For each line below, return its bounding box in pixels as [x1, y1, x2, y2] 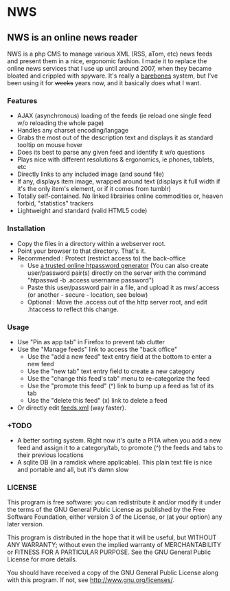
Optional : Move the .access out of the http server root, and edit [27, 298, 208, 306]
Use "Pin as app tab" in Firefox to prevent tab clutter [16, 337, 165, 346]
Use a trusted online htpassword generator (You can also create [27, 261, 209, 269]
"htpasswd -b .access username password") [27, 276, 154, 284]
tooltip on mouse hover [16, 141, 83, 149]
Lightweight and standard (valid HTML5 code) [16, 207, 148, 215]
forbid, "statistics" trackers [16, 199, 94, 208]
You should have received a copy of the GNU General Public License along [7, 568, 218, 577]
